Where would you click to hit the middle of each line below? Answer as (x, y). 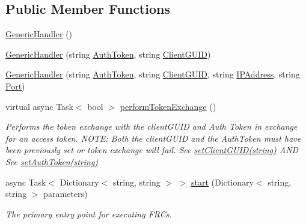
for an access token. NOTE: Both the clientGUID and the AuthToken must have (153, 138)
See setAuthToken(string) (52, 161)
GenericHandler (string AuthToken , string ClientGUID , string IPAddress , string (153, 74)
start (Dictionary (222, 182)
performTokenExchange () (168, 106)
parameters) (66, 194)
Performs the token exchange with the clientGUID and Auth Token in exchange (151, 126)
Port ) (15, 86)
